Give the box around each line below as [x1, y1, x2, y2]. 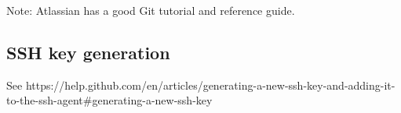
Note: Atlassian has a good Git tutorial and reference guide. [6, 2, 295, 18]
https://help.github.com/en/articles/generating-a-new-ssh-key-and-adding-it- [25, 76, 396, 93]
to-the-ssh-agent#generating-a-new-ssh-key [6, 92, 213, 108]
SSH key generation [6, 40, 170, 64]
